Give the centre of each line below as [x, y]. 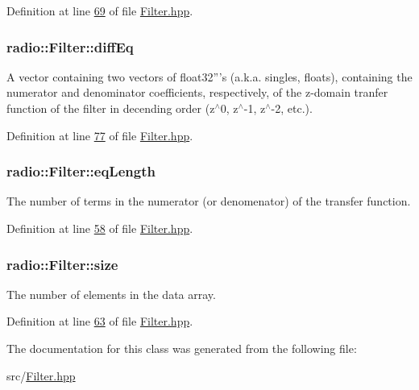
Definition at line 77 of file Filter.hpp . [100, 135]
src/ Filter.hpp [41, 375]
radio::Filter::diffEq [70, 46]
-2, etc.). [292, 108]
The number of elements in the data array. [111, 294]
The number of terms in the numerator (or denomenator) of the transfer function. [209, 201]
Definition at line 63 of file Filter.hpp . [100, 321]
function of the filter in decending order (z [111, 108]
